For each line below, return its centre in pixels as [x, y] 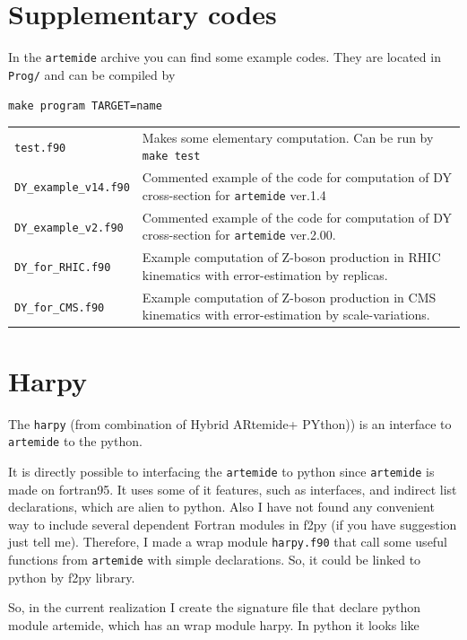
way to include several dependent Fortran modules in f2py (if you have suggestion [233, 524]
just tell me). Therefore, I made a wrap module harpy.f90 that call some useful [228, 542]
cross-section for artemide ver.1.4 [234, 194]
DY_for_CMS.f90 [60, 307]
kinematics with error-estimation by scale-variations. [286, 315]
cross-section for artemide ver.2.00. [239, 235]
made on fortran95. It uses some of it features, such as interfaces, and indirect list [233, 489]
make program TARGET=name [85, 106]
